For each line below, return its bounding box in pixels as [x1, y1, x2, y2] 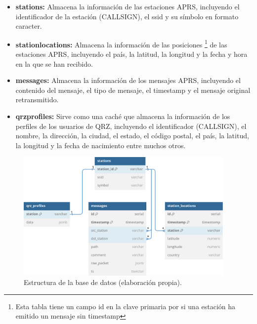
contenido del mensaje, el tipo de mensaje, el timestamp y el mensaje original [15, 84, 251, 95]
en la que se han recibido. [15, 58, 93, 69]
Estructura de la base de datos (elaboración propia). [24, 277, 182, 287]
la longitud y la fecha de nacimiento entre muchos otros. [15, 140, 186, 150]
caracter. [15, 21, 42, 31]
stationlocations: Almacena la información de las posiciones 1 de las [15, 38, 227, 49]
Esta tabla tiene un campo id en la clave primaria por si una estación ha [15, 301, 236, 311]
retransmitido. [15, 94, 59, 105]
